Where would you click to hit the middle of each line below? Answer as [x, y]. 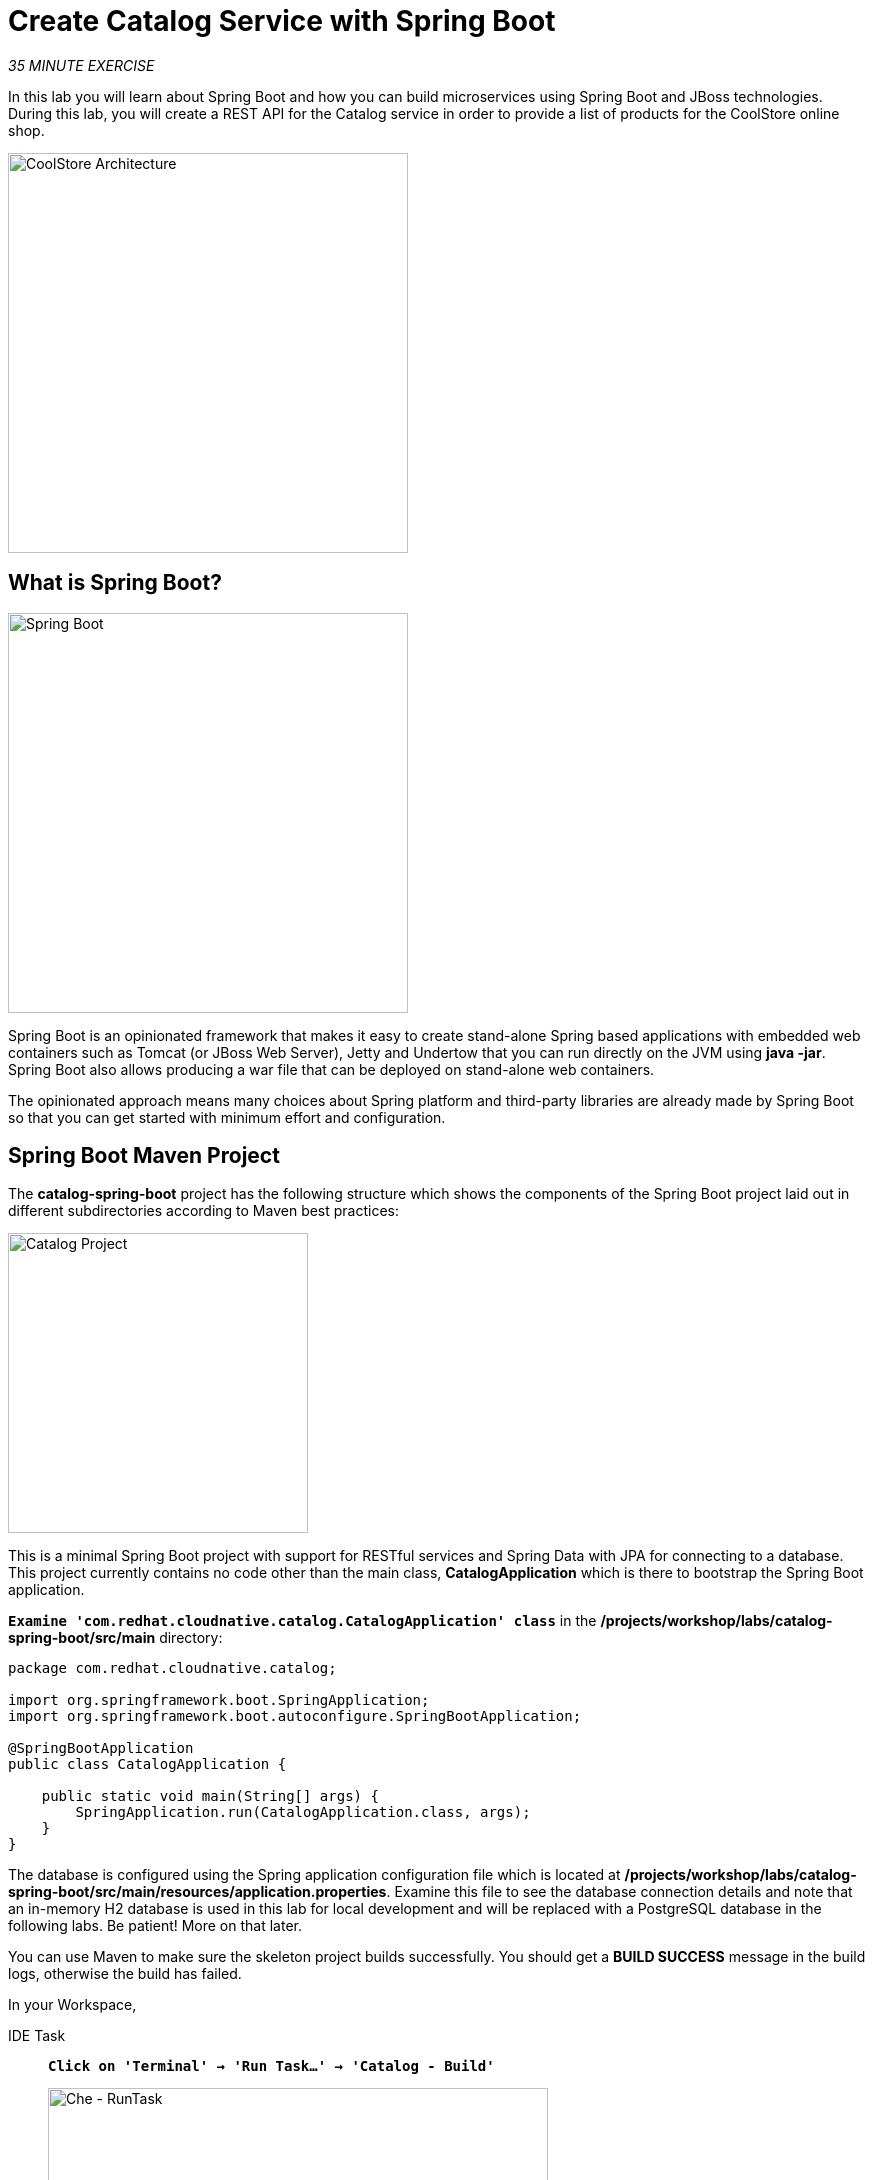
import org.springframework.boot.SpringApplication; [219, 1700]
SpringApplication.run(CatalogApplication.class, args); [303, 1812]
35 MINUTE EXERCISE [81, 65]
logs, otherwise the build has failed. [125, 1974]
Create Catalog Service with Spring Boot [282, 21]
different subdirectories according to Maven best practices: [204, 1211]
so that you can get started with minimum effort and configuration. [227, 1117]
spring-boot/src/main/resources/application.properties [197, 1892]
